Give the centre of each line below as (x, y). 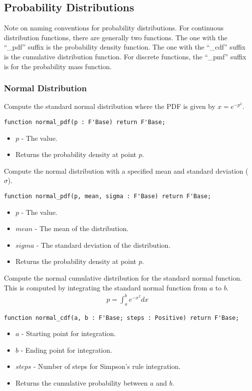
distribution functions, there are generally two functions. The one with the (116, 37)
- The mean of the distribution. (82, 228)
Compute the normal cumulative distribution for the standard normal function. (123, 278)
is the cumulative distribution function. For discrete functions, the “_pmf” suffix (125, 56)
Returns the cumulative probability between (82, 383)
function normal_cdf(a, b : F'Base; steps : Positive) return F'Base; (122, 318)
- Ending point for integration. (66, 350)
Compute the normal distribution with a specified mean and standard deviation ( (126, 170)
